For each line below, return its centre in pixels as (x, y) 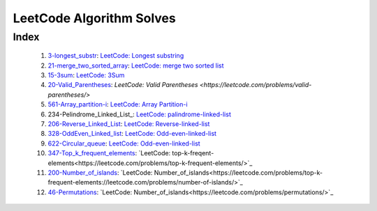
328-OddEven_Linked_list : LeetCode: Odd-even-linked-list (132, 134)
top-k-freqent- (193, 153)
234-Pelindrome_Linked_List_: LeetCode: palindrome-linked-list (140, 114)
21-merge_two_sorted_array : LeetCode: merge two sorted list (136, 65)
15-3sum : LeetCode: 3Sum (86, 75)
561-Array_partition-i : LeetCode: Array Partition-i (118, 104)
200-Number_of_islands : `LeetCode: (100, 172)
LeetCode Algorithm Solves (94, 18)
